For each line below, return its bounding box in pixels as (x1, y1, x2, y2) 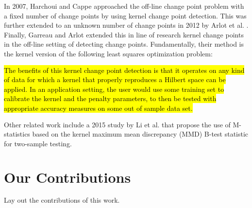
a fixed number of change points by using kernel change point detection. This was (4, 10, 247, 20)
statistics (4, 129, 30, 139)
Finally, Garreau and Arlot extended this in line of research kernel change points (4, 29, 244, 39)
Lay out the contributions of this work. (4, 195, 120, 205)
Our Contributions (4, 167, 131, 187)
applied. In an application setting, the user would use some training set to (4, 84, 224, 94)
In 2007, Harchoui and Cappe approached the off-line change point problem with (4, 1, 244, 11)
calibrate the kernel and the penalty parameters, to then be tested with (4, 93, 217, 104)
